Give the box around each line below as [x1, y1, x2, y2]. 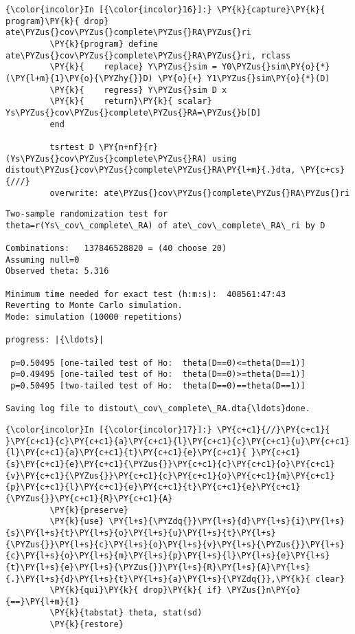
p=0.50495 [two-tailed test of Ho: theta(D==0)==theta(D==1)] [10, 381, 306, 391]
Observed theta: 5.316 [5, 266, 109, 276]
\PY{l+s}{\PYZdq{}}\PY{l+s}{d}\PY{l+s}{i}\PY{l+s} [108, 516, 345, 527]
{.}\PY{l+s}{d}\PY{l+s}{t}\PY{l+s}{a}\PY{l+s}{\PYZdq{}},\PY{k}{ [5, 573, 310, 584]
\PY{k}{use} [49, 516, 104, 527]
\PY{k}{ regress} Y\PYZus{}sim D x [49, 85, 227, 95]
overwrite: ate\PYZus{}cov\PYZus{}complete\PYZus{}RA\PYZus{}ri [49, 188, 350, 198]
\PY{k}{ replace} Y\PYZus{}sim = [49, 62, 217, 72]
